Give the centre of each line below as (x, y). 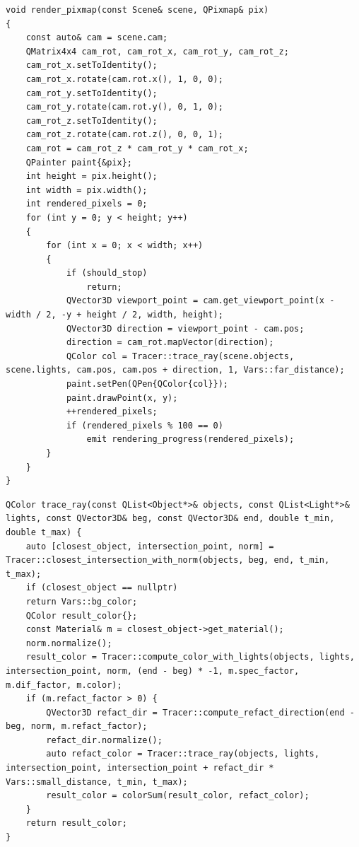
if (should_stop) (107, 273)
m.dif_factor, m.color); (64, 685)
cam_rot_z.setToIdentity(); (92, 121)
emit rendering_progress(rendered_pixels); (190, 439)
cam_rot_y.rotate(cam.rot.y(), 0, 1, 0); (124, 107)
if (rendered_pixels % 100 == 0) (145, 425)
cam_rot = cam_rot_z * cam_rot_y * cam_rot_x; (137, 148)
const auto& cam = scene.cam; (97, 38)
